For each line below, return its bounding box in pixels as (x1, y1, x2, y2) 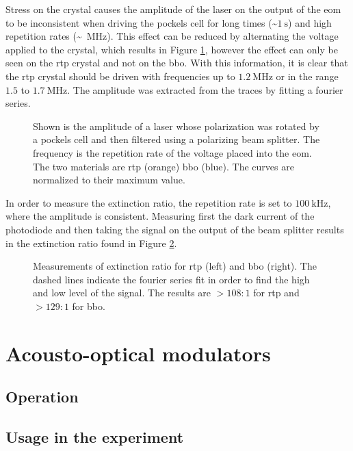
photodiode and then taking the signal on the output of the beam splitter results (5, 222, 344, 236)
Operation (5, 386, 79, 407)
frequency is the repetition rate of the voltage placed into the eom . (33, 145, 312, 159)
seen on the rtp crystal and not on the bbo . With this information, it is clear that (5, 55, 348, 70)
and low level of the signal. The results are (33, 285, 211, 300)
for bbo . (72, 298, 105, 313)
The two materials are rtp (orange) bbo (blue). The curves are (33, 159, 294, 173)
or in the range (276, 68, 339, 83)
